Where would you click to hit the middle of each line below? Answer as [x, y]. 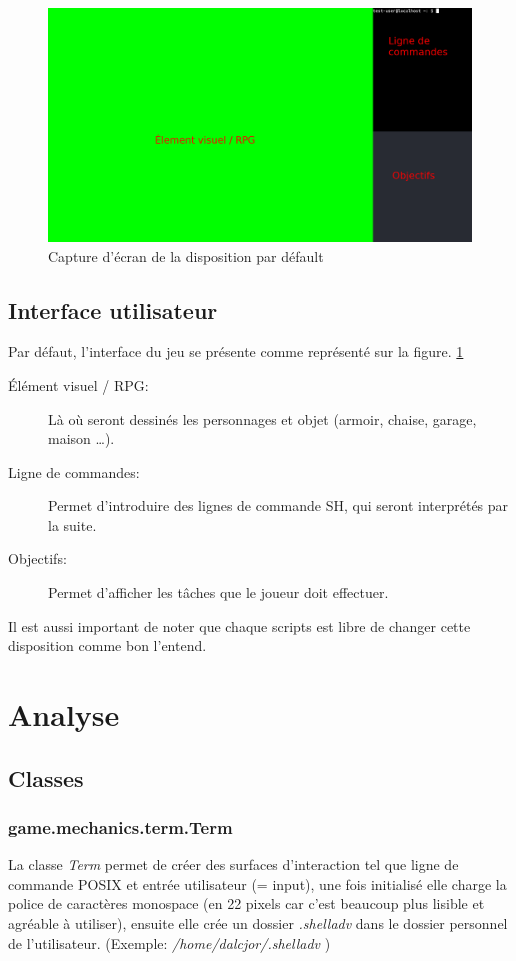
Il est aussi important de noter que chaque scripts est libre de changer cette [239, 625]
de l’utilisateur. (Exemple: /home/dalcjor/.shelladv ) [169, 942]
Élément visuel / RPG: [78, 384]
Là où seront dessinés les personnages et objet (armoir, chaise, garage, [262, 418]
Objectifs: [37, 558]
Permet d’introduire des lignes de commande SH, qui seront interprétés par [278, 505]
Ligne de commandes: [74, 471]
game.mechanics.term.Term [120, 826]
